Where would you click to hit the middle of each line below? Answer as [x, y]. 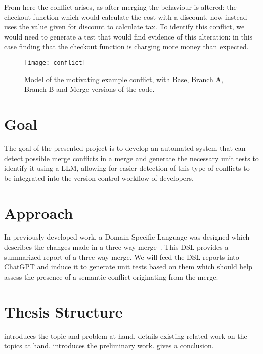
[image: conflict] [55, 63]
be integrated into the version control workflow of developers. [99, 178]
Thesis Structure [63, 311]
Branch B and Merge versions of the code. [90, 89]
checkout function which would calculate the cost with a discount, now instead [126, 16]
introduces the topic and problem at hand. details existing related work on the [126, 336]
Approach [39, 212]
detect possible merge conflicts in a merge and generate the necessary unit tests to [131, 158]
